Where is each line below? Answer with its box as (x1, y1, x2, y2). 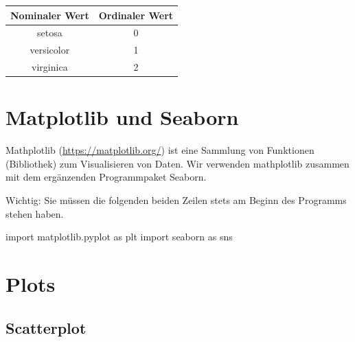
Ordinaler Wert (98, 8, 174, 22)
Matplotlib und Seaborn (5, 103, 239, 131)
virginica (32, 60, 68, 74)
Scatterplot (5, 317, 87, 338)
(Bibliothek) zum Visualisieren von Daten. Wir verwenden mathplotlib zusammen (5, 156, 350, 170)
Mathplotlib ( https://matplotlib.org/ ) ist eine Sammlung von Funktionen (5, 143, 314, 157)
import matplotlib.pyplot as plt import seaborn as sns (5, 229, 233, 244)
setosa (37, 25, 62, 40)
